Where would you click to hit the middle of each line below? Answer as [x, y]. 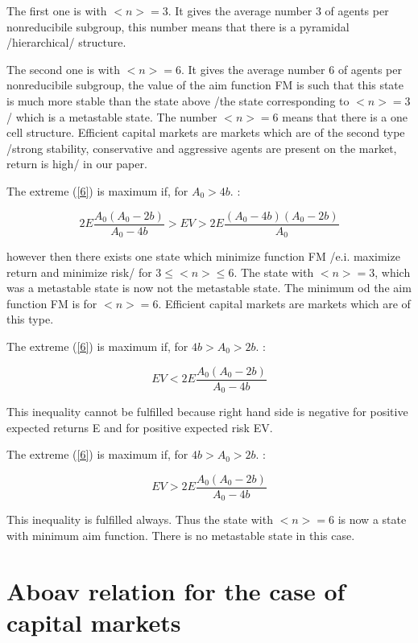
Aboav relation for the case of [176, 590]
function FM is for [52, 303]
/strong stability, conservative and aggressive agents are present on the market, [202, 148]
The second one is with [63, 69]
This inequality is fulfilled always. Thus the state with [140, 519]
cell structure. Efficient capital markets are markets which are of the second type [206, 132]
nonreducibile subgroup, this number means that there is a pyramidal [178, 26]
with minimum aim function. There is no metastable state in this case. [181, 536]
